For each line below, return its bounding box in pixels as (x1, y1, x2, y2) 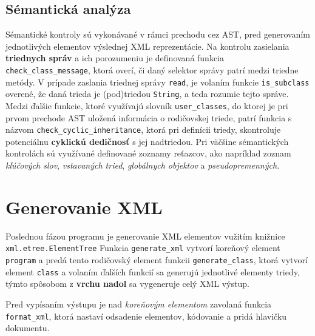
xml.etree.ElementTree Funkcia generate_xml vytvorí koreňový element (5, 241, 280, 254)
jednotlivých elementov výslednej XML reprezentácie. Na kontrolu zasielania (5, 39, 290, 52)
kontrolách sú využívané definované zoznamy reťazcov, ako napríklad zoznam (5, 147, 291, 160)
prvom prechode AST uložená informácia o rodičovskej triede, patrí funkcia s (5, 111, 292, 124)
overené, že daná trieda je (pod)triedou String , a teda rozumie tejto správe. (5, 87, 289, 100)
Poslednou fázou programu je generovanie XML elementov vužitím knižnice (5, 229, 285, 242)
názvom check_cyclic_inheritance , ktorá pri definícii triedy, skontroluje (5, 123, 281, 136)
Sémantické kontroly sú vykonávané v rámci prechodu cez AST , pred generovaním (5, 28, 310, 41)
